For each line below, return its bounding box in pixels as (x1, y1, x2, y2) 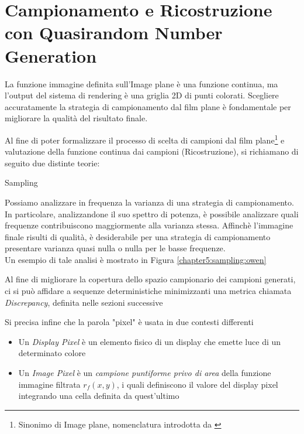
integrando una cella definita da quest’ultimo (18, 389, 179, 402)
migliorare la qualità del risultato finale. (5, 112, 148, 124)
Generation (5, 43, 97, 67)
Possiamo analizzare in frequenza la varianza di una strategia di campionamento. (5, 196, 294, 208)
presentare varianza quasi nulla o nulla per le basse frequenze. (5, 242, 226, 254)
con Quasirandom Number (5, 20, 223, 45)
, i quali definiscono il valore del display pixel (116, 378, 278, 390)
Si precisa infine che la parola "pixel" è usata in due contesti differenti (5, 316, 254, 328)
